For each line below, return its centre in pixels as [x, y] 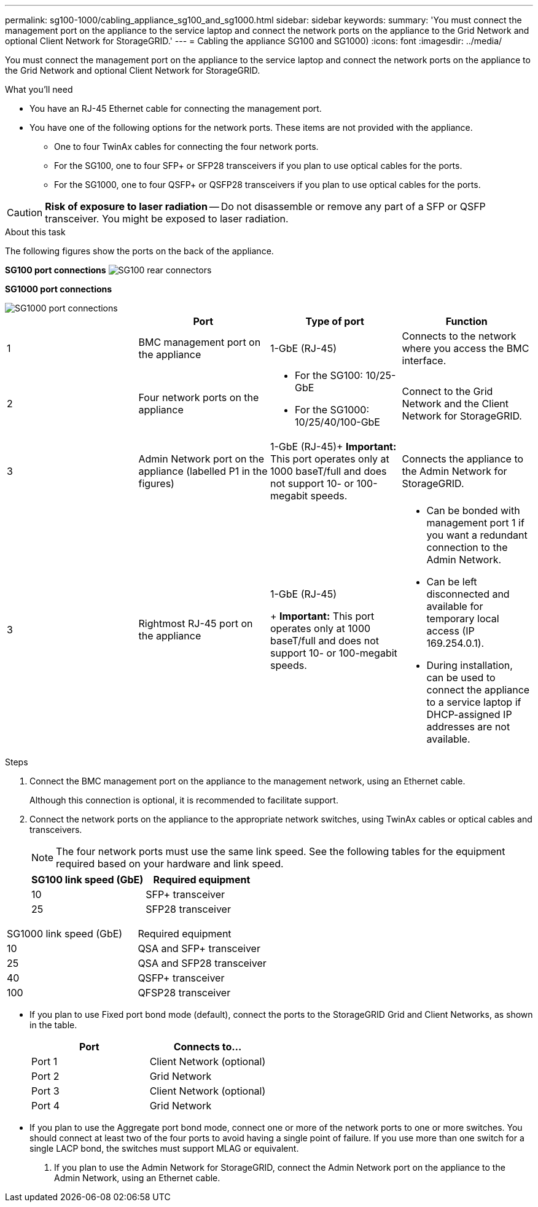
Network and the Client [455, 404]
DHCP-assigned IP [469, 714]
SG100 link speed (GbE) [88, 880]
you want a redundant [477, 535]
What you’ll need [39, 89]
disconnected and [468, 594]
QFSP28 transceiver [184, 993]
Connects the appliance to [463, 459]
